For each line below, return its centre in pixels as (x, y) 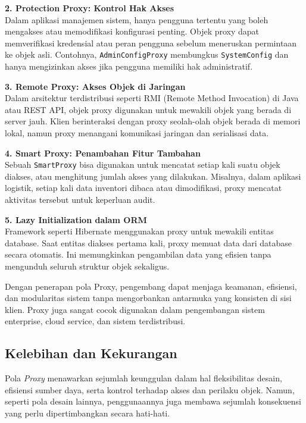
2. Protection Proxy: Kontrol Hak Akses (90, 8)
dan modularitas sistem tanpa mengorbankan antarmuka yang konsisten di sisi (148, 298)
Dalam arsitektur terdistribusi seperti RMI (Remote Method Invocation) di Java (152, 98)
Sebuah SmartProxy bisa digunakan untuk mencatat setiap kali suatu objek (143, 164)
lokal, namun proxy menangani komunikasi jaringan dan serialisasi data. (137, 133)
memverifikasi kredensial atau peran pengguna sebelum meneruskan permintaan (151, 43)
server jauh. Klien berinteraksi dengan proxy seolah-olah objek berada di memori (153, 121)
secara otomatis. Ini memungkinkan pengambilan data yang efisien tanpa (138, 254)
